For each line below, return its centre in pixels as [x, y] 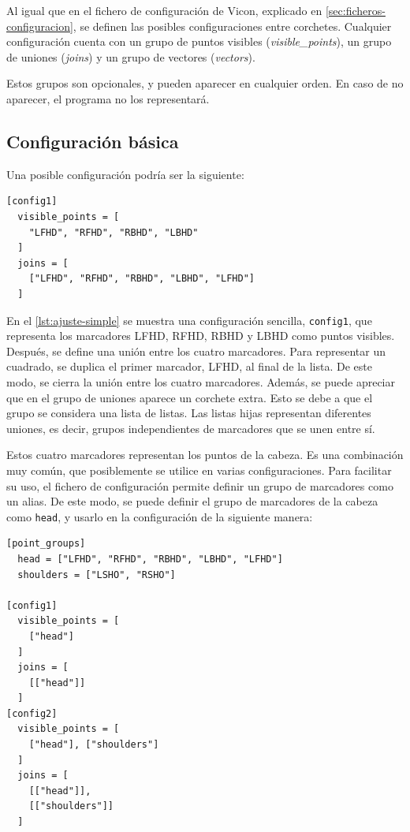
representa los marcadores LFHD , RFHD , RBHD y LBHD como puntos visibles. [201, 336]
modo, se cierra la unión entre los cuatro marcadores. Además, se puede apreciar [201, 381]
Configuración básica [93, 141]
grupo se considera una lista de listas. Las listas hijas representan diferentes [189, 413]
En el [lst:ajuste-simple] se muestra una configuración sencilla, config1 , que [189, 320]
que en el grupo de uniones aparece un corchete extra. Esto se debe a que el [190, 397]
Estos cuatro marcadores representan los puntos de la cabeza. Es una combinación [205, 455]
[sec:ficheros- [355, 10]
